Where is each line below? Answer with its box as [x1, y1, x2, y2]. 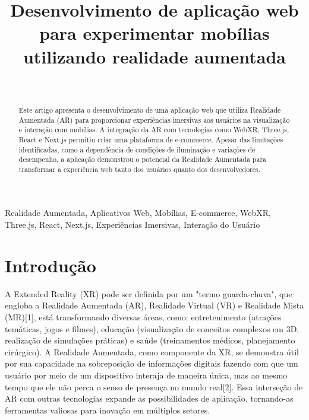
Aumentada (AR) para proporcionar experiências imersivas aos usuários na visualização [18, 114, 290, 125]
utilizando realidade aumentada [23, 44, 286, 68]
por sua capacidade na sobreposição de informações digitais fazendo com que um [5, 357, 298, 370]
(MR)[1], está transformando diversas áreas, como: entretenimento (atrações [5, 310, 282, 323]
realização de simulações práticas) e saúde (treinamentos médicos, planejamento [5, 334, 295, 346]
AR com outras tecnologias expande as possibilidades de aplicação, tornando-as [5, 392, 294, 405]
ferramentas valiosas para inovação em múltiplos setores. [5, 403, 210, 416]
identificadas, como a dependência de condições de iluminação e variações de [18, 144, 256, 154]
